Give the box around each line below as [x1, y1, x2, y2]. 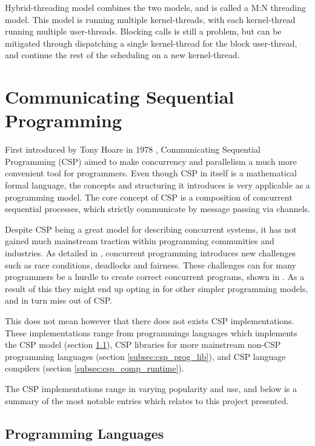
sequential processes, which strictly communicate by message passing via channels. [5, 202, 310, 215]
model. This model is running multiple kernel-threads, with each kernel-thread [5, 13, 296, 25]
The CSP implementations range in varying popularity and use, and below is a [5, 382, 297, 394]
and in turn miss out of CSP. [5, 294, 112, 307]
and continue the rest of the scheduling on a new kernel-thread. [5, 48, 240, 61]
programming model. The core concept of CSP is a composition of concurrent [5, 190, 293, 203]
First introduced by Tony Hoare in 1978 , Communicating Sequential [5, 143, 260, 156]
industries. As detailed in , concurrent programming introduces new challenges [5, 247, 296, 259]
